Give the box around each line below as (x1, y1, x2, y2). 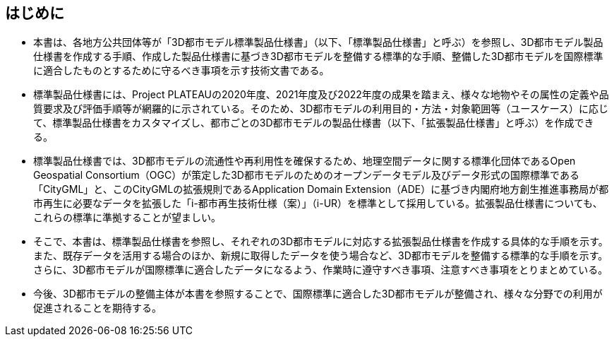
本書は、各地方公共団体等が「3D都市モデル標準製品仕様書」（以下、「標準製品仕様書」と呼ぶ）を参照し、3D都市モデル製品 (33, 36, 603, 49)
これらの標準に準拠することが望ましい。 (33, 211, 221, 224)
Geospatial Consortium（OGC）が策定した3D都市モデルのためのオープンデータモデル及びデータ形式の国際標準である (33, 169, 579, 182)
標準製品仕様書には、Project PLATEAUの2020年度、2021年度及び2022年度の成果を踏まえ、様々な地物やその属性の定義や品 (33, 88, 609, 101)
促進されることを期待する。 (33, 302, 162, 314)
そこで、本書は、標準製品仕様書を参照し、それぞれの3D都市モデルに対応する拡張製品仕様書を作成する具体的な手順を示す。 (33, 235, 608, 248)
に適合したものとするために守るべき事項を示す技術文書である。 (33, 64, 330, 77)
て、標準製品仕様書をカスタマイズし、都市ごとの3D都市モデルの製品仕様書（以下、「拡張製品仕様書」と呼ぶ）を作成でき (33, 117, 594, 129)
